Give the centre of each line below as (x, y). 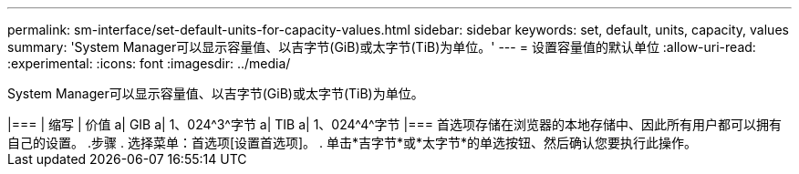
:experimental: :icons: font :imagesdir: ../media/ (149, 63)
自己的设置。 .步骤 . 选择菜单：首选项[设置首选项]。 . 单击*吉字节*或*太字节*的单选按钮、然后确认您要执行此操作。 (353, 143)
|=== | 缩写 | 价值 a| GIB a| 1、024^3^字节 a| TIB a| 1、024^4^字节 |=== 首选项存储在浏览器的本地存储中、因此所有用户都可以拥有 (394, 124)
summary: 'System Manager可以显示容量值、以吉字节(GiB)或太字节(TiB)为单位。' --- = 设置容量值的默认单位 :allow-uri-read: (382, 47)
